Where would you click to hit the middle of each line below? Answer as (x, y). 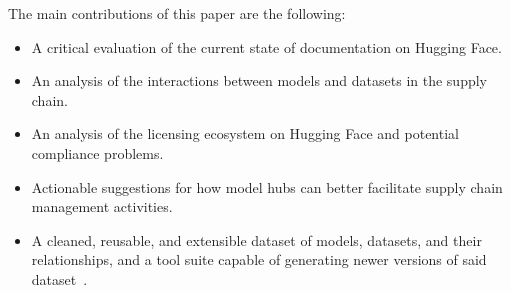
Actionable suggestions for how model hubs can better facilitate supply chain (267, 186)
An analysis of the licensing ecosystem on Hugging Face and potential (245, 133)
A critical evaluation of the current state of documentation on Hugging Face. (266, 46)
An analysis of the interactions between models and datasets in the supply (259, 80)
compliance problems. (97, 152)
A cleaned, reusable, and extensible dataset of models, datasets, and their (256, 239)
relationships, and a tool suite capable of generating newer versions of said (259, 259)
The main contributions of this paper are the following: (177, 13)
